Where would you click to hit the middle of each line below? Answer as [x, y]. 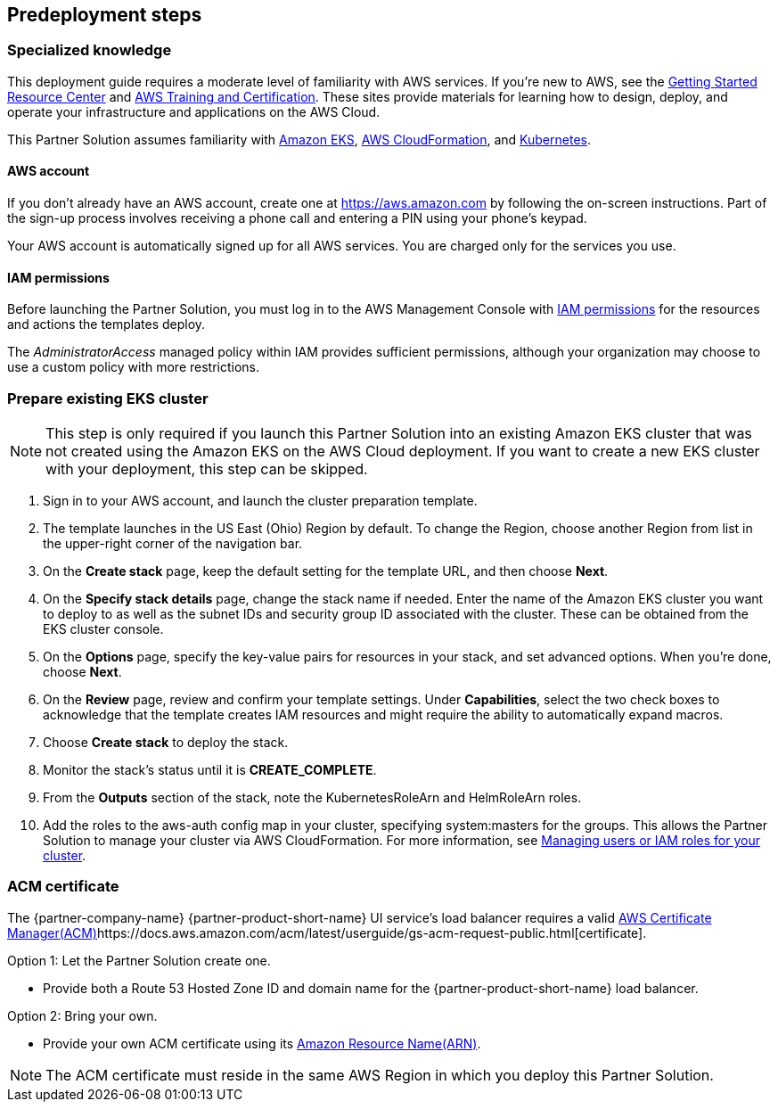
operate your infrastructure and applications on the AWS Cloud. [194, 111]
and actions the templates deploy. [106, 324]
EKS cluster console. [103, 628]
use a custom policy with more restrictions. [134, 367]
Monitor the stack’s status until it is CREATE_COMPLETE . [210, 769]
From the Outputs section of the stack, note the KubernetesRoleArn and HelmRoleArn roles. [312, 797]
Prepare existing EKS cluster [108, 398]
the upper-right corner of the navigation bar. [173, 543]
